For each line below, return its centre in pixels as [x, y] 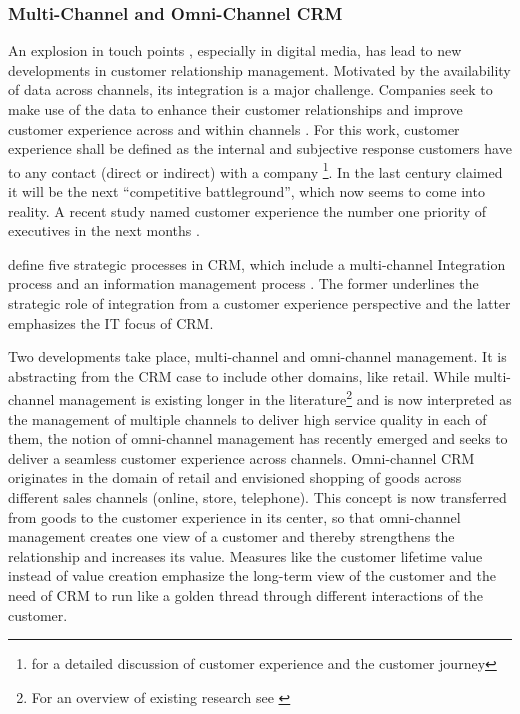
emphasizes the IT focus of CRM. [111, 322]
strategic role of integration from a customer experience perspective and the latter [259, 303]
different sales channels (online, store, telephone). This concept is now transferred [257, 497]
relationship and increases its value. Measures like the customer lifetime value [245, 555]
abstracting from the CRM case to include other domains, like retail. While [239, 375]
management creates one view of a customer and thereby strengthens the [231, 536]
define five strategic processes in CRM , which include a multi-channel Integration [257, 263]
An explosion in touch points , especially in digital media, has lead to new [235, 50]
